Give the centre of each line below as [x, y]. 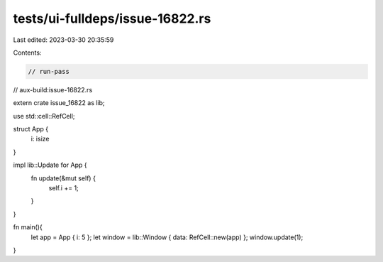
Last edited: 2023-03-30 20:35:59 [63, 40]
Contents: [27, 53]
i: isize [40, 139]
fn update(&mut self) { [63, 178]
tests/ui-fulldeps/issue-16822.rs [112, 18]
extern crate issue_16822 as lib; [59, 103]
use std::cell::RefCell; [44, 116]
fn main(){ [28, 227]
